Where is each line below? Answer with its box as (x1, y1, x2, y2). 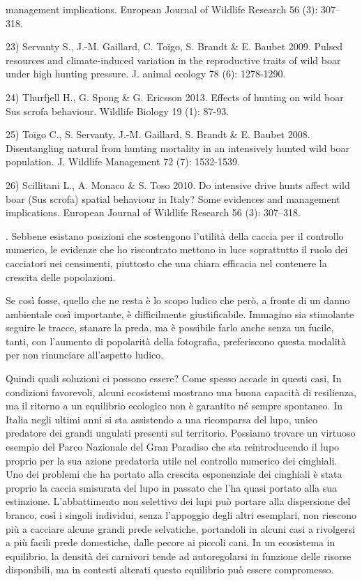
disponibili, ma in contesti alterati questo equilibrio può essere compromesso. (6, 562, 334, 577)
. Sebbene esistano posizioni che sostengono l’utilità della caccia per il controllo (6, 228, 344, 243)
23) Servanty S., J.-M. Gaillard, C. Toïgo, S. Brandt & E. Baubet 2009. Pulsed (6, 39, 343, 54)
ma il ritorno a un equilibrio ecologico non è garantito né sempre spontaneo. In (6, 398, 342, 413)
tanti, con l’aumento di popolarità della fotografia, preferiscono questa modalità (6, 333, 347, 348)
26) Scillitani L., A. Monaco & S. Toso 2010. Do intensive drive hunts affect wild (6, 177, 350, 192)
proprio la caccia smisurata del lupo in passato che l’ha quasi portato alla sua (6, 480, 338, 495)
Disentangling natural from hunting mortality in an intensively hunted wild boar (6, 140, 349, 155)
